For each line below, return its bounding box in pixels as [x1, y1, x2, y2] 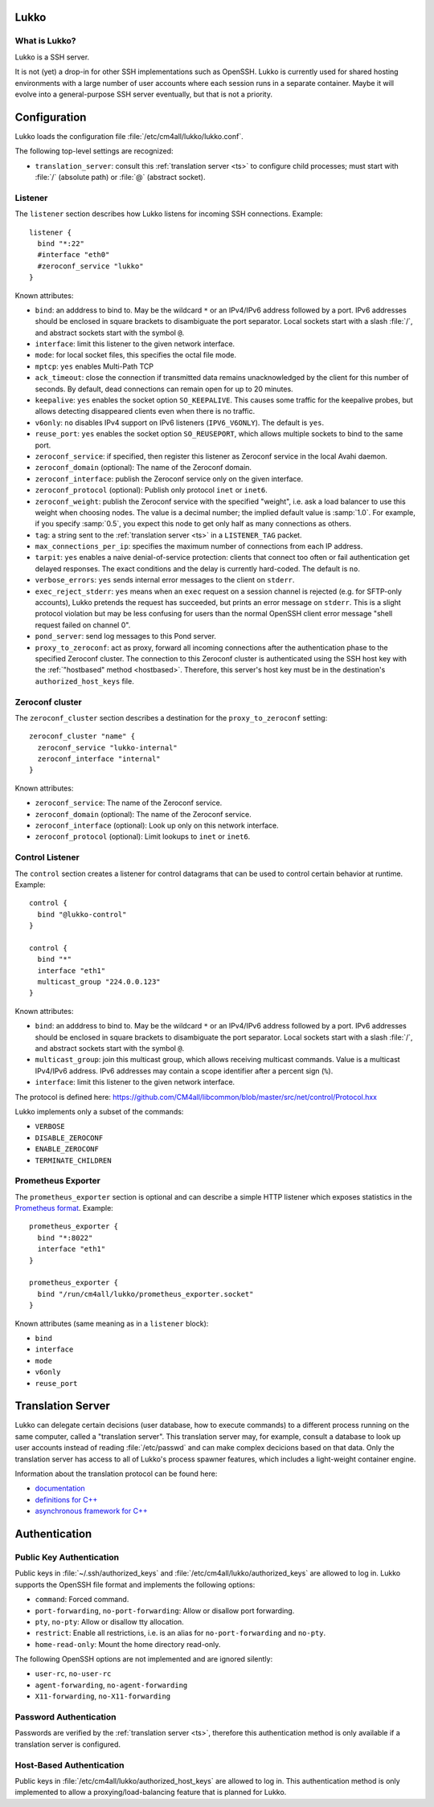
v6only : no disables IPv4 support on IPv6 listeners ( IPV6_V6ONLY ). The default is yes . [35, 418, 325, 427]
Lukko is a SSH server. [14, 52, 90, 62]
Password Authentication [14, 1711, 117, 1723]
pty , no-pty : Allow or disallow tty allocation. [35, 1617, 184, 1626]
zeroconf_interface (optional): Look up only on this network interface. [35, 820, 279, 831]
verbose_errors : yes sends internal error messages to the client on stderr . [35, 575, 295, 585]
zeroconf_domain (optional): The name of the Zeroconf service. [35, 809, 252, 819]
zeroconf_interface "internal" [37, 754, 161, 763]
